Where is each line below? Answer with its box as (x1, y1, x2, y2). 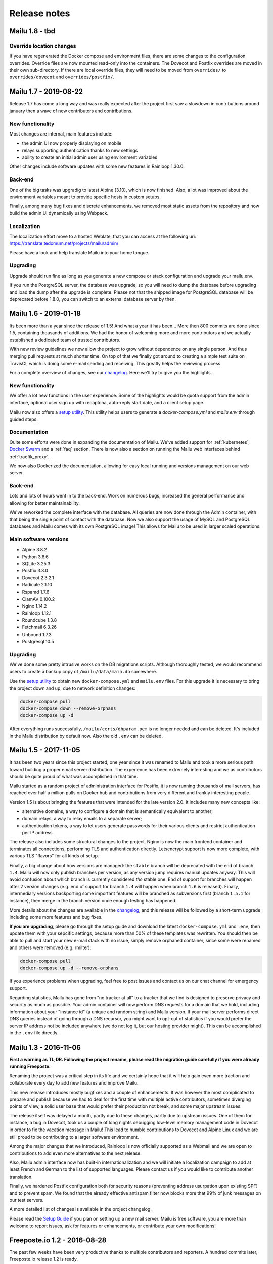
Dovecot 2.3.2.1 (22, 574, 54, 581)
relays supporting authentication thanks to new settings (22, 147, 138, 153)
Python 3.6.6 (22, 554, 49, 560)
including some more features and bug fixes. (9, 914, 103, 920)
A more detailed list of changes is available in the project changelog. (9, 1206, 152, 1212)
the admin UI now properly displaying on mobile (22, 140, 122, 146)
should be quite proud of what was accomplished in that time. (9, 774, 139, 780)
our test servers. (9, 1197, 44, 1203)
